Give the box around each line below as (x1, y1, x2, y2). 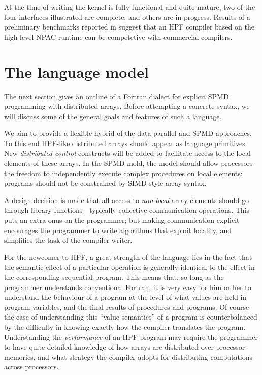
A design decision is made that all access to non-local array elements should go (4, 194, 249, 205)
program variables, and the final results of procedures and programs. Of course (4, 301, 249, 312)
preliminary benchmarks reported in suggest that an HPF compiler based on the (4, 21, 254, 32)
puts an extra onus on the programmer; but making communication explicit (4, 215, 240, 225)
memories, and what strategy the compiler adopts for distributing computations (4, 351, 253, 362)
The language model (4, 61, 149, 82)
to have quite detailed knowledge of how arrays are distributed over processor (4, 341, 245, 352)
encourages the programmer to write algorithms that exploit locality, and (4, 224, 232, 235)
